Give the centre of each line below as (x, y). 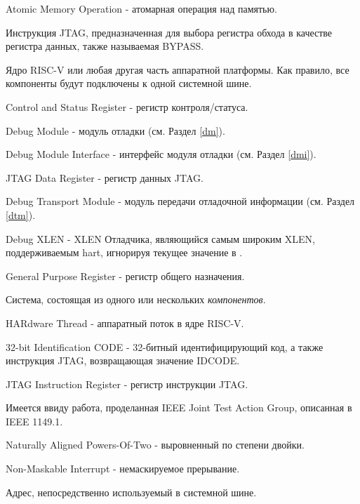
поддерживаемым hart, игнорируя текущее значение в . (124, 252)
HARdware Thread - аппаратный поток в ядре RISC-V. (125, 323)
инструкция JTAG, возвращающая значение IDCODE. (123, 360)
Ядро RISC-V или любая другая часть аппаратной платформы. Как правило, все (178, 69)
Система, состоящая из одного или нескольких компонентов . (136, 299)
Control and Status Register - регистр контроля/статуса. (127, 106)
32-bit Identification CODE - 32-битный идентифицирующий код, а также (165, 346)
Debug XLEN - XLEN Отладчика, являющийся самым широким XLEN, (160, 238)
